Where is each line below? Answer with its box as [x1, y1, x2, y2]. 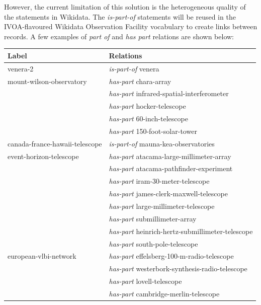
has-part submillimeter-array [109, 213, 197, 223]
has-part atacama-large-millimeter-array [109, 150, 231, 161]
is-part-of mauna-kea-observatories [109, 138, 215, 148]
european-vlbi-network [8, 251, 76, 261]
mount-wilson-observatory [8, 75, 87, 86]
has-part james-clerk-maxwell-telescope [109, 188, 228, 199]
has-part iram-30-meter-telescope [109, 176, 210, 186]
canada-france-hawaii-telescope [8, 138, 102, 148]
